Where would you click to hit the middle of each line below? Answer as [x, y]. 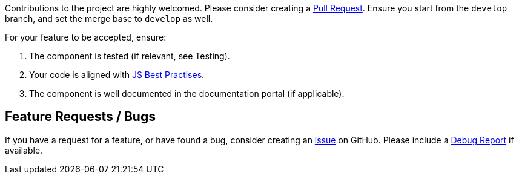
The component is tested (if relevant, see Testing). [130, 56]
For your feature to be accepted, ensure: [86, 37]
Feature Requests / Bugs [80, 117]
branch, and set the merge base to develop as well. [109, 18]
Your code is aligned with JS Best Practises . [117, 75]
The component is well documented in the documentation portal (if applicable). [187, 93]
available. [24, 150]
